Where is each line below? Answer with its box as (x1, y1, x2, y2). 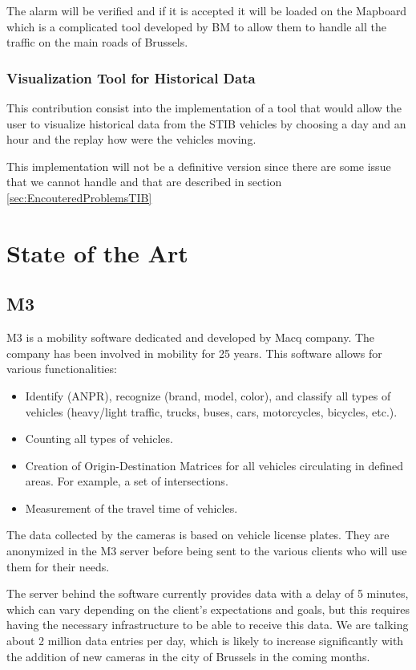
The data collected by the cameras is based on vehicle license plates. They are (6, 526, 390, 543)
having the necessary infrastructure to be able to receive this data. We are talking (6, 616, 409, 633)
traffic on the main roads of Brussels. (6, 34, 188, 51)
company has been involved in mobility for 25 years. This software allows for (6, 344, 382, 361)
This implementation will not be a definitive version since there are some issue (6, 157, 391, 174)
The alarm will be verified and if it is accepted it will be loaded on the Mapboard (6, 2, 407, 18)
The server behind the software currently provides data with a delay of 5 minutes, (6, 585, 409, 602)
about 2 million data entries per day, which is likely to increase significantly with (6, 632, 404, 649)
